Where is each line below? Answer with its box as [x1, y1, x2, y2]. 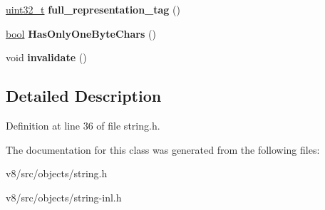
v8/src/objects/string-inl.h [6, 189, 122, 204]
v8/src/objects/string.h [6, 166, 108, 181]
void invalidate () [6, 50, 87, 65]
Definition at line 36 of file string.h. [6, 117, 160, 132]
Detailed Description [6, 85, 162, 107]
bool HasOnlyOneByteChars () [6, 26, 156, 41]
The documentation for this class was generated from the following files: [6, 142, 320, 157]
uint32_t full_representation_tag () [6, 2, 180, 16]
